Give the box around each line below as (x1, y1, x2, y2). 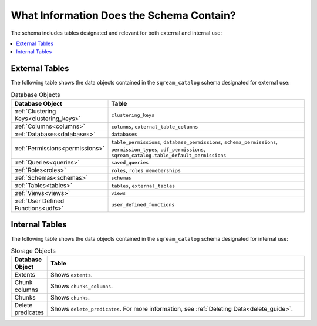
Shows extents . (50, 271, 93, 279)
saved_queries (111, 159, 149, 166)
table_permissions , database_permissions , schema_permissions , (111, 138, 278, 146)
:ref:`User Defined (14, 197, 65, 205)
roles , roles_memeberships (111, 166, 181, 174)
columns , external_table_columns (111, 122, 198, 130)
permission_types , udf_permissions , (111, 145, 205, 153)
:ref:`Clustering (14, 107, 56, 115)
